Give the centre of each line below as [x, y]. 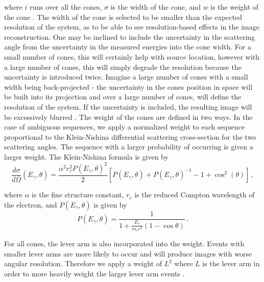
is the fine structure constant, [78, 195]
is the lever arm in [231, 263]
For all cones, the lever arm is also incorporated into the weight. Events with [124, 243]
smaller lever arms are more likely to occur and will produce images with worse [128, 253]
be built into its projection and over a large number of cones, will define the [123, 97]
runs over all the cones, [66, 7]
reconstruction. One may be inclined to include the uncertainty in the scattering [130, 36]
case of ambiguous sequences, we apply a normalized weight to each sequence [125, 127]
